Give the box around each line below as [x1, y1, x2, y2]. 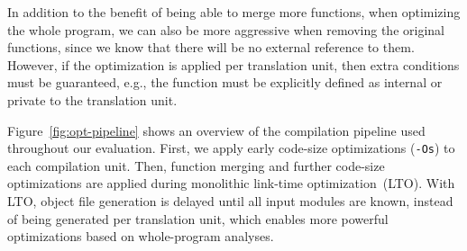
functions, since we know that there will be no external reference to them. [7, 38, 415, 57]
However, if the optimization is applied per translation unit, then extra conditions [7, 55, 460, 74]
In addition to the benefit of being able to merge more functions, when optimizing [7, 3, 461, 21]
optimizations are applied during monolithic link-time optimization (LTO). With [7, 174, 455, 193]
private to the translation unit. [7, 90, 178, 109]
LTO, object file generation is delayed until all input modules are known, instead [7, 192, 453, 210]
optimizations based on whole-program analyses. [7, 227, 274, 246]
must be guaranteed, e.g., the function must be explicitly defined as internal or [7, 73, 443, 92]
